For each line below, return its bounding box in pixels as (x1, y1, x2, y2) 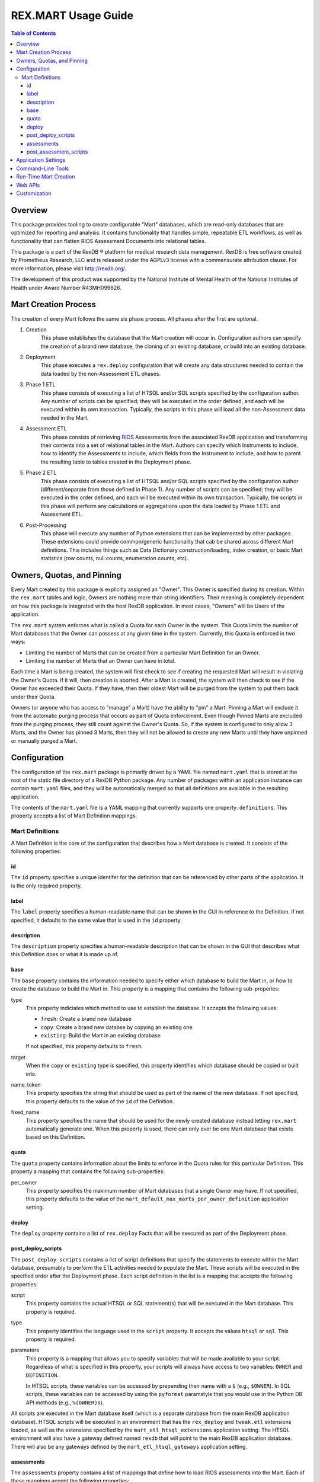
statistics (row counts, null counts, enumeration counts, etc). (40, 555, 189, 562)
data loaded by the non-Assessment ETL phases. (40, 370, 161, 377)
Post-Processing (25, 522, 66, 529)
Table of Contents (11, 30, 56, 37)
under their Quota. (11, 693, 56, 700)
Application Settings (16, 156, 66, 164)
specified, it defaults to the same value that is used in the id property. (11, 916, 182, 924)
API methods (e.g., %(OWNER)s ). (25, 1399, 104, 1406)
